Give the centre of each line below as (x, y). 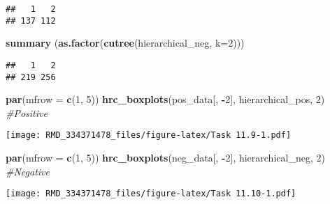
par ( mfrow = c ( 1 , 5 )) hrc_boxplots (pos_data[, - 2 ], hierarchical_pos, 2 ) (165, 99)
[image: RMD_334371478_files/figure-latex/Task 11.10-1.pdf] (151, 194)
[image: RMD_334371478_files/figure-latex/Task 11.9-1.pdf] (149, 135)
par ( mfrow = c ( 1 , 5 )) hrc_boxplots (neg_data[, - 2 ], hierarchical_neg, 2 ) (165, 158)
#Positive (27, 112)
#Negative (28, 171)
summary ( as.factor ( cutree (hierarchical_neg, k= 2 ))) (125, 43)
